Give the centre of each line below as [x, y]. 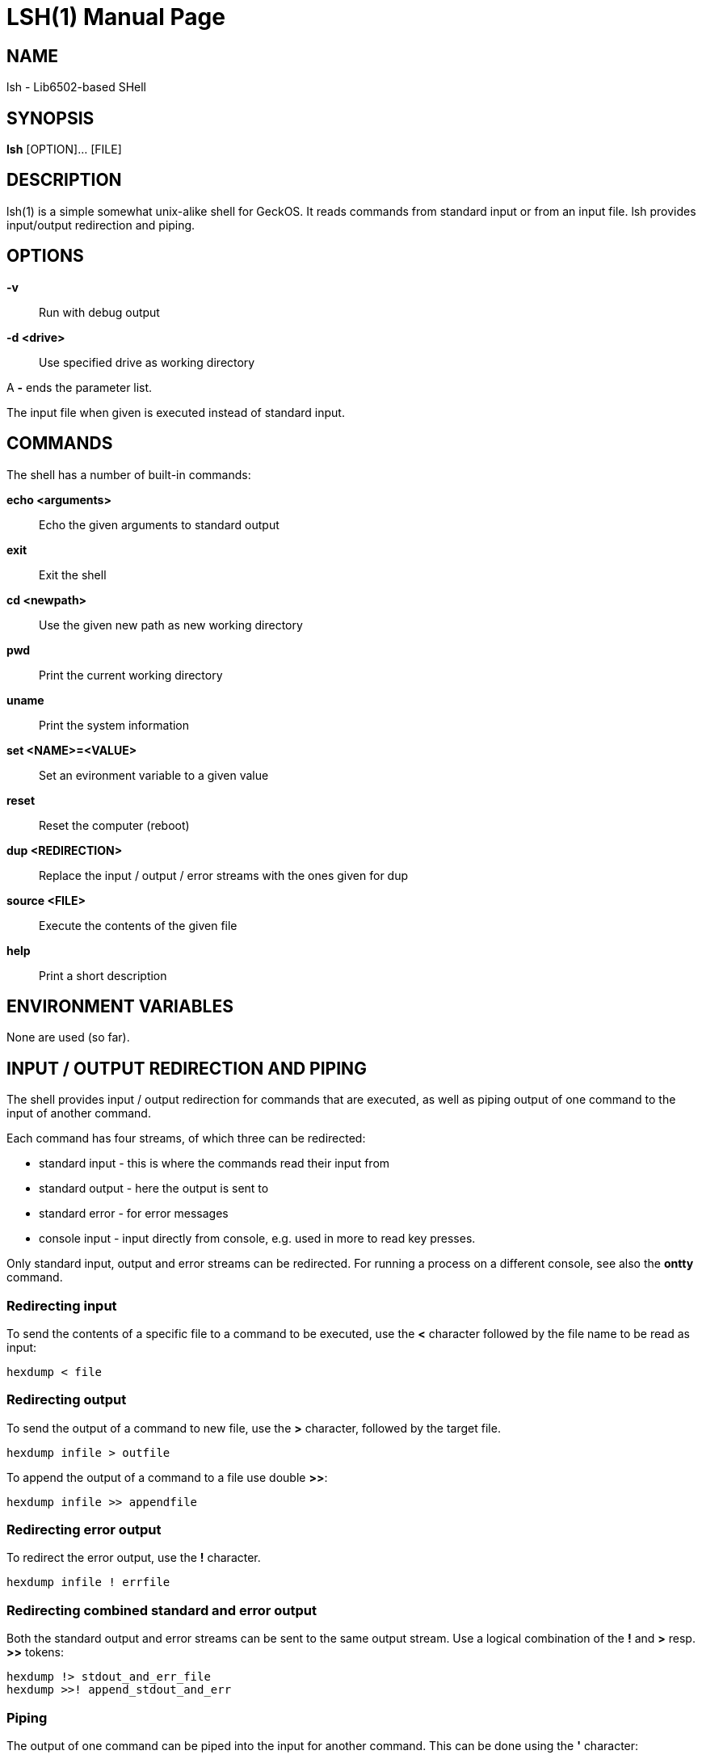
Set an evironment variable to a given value [154, 775]
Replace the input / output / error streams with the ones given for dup [224, 875]
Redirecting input [62, 1305]
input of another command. [79, 1113]
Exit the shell [73, 574]
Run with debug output [99, 312]
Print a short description [103, 975]
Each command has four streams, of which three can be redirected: [186, 1138]
